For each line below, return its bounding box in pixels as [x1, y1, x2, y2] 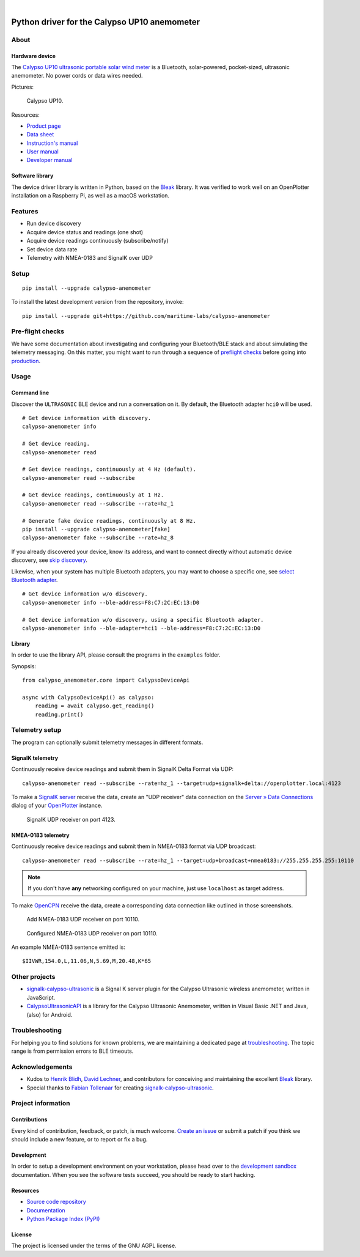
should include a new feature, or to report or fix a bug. [11, 1136, 148, 1143]
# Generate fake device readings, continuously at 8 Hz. [22, 517, 197, 524]
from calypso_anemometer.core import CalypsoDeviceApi [22, 677, 190, 684]
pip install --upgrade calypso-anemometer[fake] [22, 526, 171, 533]
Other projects [11, 973, 56, 981]
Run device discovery [26, 220, 81, 227]
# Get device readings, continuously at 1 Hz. [22, 492, 164, 498]
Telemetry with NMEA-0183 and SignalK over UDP [26, 254, 153, 261]
